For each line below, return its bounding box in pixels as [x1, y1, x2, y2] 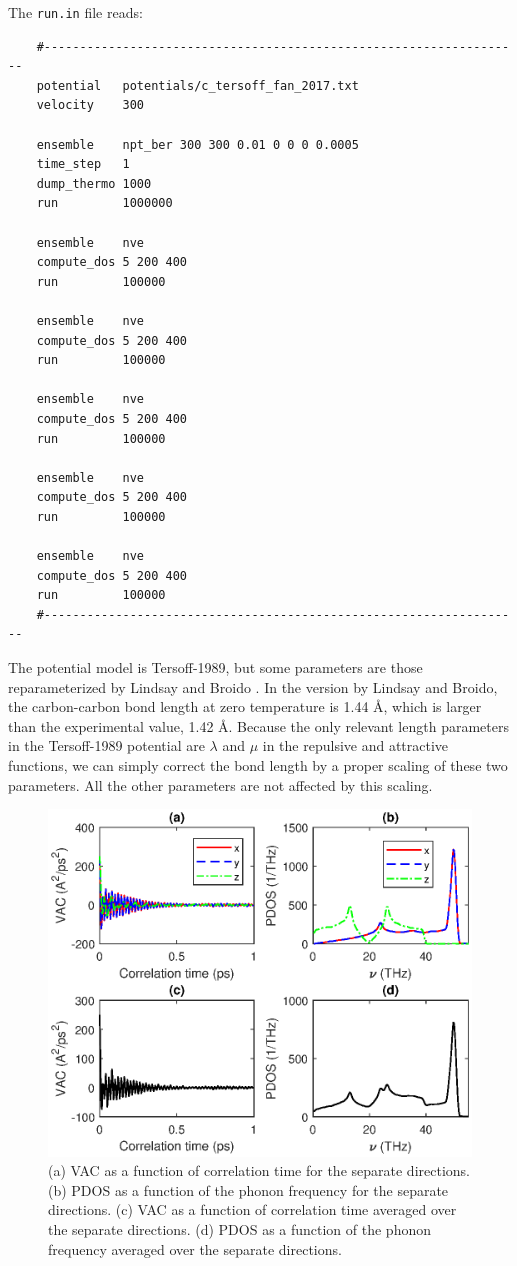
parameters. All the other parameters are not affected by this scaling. [8, 774, 433, 795]
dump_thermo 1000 [36, 176, 152, 191]
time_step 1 [36, 157, 130, 172]
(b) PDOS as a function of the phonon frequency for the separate [48, 1179, 449, 1200]
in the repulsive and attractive [262, 735, 449, 756]
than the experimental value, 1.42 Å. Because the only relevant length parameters [8, 715, 509, 736]
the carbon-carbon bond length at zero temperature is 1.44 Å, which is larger [8, 696, 482, 717]
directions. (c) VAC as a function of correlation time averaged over [48, 1199, 457, 1220]
